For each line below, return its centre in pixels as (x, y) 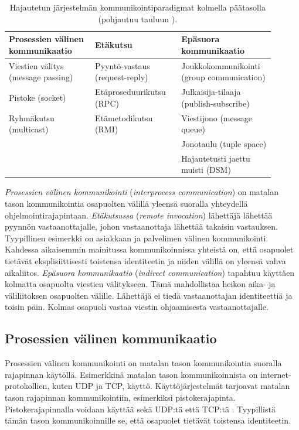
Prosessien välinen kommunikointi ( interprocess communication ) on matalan (142, 192)
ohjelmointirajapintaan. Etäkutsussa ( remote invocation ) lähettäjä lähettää (139, 215)
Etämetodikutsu (124, 117)
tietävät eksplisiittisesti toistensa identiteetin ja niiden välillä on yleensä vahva (145, 261)
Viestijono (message (217, 117)
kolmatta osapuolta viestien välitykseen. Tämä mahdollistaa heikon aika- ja (140, 284)
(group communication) (223, 77)
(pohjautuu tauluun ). (138, 18)
